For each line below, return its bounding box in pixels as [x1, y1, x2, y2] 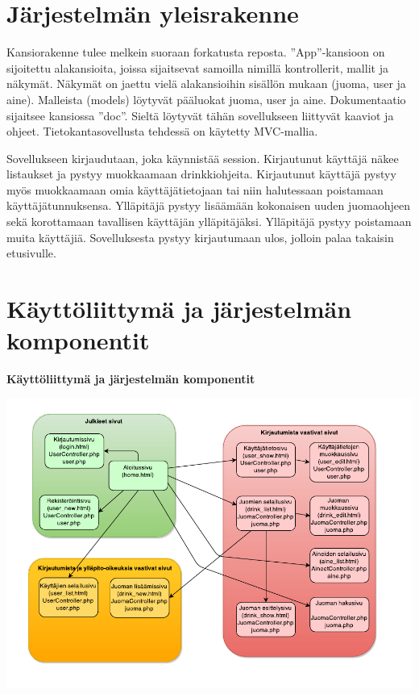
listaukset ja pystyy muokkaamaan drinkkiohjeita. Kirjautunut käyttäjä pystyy [6, 165, 396, 182]
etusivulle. [6, 245, 56, 261]
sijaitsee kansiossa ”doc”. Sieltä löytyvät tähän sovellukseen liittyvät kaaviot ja [6, 107, 394, 123]
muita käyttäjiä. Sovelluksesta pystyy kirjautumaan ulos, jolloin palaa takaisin [6, 228, 394, 245]
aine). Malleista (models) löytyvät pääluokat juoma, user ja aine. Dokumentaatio [6, 90, 406, 107]
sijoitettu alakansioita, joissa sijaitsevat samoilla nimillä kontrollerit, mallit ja [6, 59, 388, 76]
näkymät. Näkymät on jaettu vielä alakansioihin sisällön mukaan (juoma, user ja [6, 75, 406, 92]
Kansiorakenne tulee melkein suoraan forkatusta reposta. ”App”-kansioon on [6, 44, 385, 61]
